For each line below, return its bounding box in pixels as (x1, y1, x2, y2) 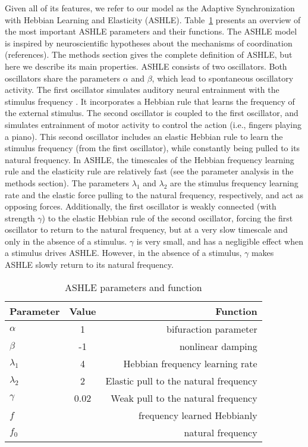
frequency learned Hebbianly (138, 408, 257, 422)
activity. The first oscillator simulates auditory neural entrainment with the (5, 83, 279, 96)
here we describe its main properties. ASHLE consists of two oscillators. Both (5, 60, 287, 72)
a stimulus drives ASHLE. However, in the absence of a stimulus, (5, 246, 242, 259)
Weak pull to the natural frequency (111, 390, 257, 405)
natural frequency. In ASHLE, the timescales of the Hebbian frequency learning (5, 153, 294, 165)
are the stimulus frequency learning (170, 176, 298, 189)
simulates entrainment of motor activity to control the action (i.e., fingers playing (5, 118, 301, 130)
